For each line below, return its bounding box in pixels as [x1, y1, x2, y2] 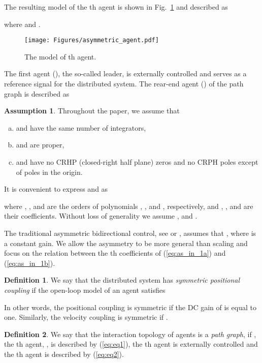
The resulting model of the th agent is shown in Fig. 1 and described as [4, 2, 228, 12]
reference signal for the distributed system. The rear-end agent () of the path [4, 78, 244, 89]
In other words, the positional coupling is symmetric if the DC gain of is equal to [4, 301, 256, 312]
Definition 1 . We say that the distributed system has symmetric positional [4, 275, 240, 285]
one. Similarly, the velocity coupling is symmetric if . [4, 312, 168, 322]
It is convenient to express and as [4, 184, 108, 194]
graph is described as [4, 88, 70, 99]
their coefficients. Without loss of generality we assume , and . [4, 210, 198, 221]
